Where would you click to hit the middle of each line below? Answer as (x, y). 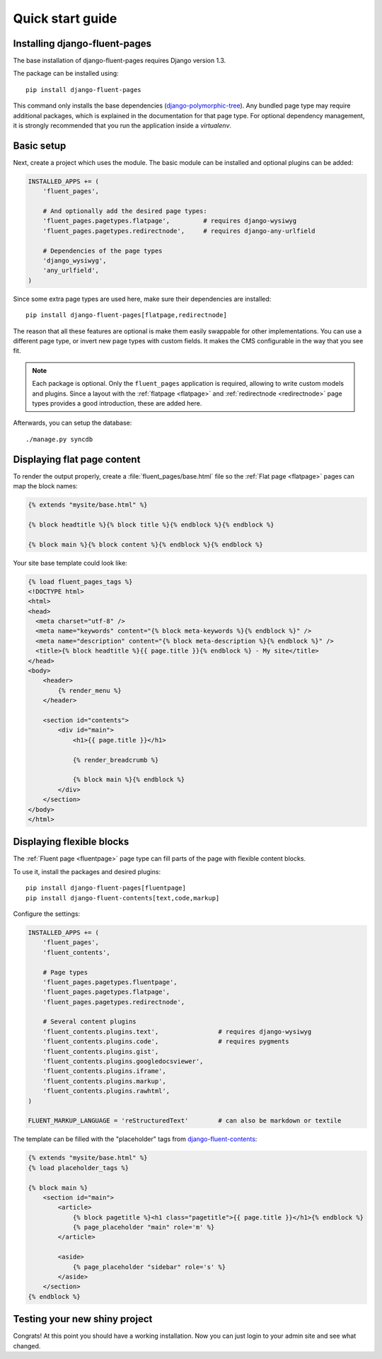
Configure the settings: (47, 914)
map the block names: (45, 486)
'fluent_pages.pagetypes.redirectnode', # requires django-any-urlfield (179, 231)
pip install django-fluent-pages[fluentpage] (106, 888)
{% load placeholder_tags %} (79, 1168)
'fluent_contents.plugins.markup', (104, 1081)
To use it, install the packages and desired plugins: (87, 871)
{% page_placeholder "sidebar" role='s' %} (149, 1267)
